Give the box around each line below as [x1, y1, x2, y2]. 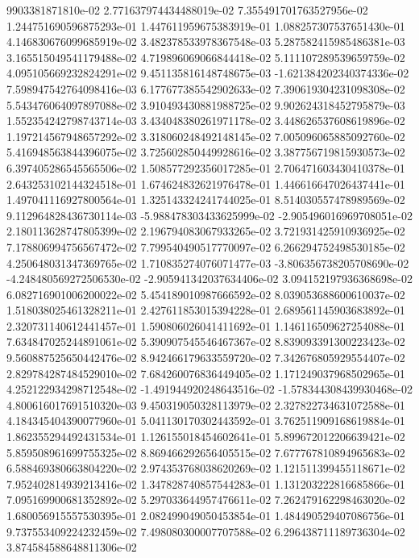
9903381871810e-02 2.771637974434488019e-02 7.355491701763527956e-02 [6, 2, 368, 18]
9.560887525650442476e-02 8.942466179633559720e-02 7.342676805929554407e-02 [6, 349, 405, 366]
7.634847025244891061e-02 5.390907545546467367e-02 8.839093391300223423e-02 [6, 333, 405, 350]
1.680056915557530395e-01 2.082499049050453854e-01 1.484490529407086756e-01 [6, 507, 405, 523]
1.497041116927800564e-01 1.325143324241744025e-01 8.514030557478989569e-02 [6, 191, 405, 208]
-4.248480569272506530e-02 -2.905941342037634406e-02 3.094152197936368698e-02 [6, 270, 413, 287]
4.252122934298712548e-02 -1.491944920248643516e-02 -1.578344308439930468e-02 [6, 381, 413, 398]
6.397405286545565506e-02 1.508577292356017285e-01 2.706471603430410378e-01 [6, 159, 405, 176]
